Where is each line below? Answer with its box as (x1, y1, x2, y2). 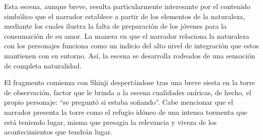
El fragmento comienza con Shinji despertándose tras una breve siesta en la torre (4, 77, 255, 88)
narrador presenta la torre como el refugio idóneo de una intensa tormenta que (4, 106, 247, 117)
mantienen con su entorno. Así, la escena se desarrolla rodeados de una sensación (4, 50, 255, 60)
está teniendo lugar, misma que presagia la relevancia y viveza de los (4, 116, 217, 127)
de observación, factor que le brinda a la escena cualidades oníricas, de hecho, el (4, 87, 251, 97)
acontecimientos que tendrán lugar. (4, 126, 113, 137)
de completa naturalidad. (4, 60, 82, 71)
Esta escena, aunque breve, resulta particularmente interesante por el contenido (4, 1, 250, 11)
